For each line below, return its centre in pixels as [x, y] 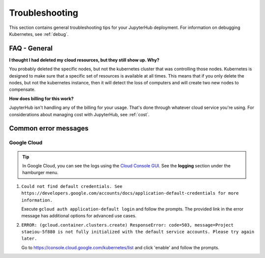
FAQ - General [31, 48]
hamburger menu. [40, 173]
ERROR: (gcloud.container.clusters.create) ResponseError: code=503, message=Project [128, 225]
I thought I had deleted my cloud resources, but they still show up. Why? [84, 60]
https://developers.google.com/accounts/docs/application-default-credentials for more [130, 193]
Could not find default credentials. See [72, 186]
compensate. [22, 90]
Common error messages [49, 128]
